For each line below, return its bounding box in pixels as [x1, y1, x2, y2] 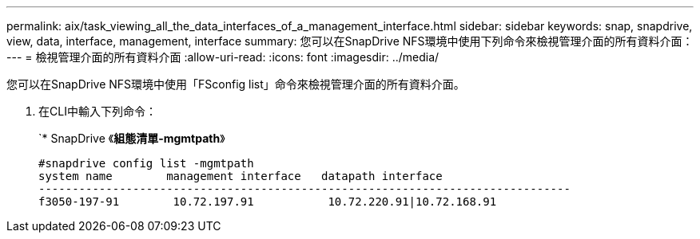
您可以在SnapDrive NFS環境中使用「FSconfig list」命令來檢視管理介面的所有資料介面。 [6, 77, 465, 91]
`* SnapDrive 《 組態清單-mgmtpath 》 [38, 131, 225, 145]
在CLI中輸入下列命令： [38, 104, 157, 118]
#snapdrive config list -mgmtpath [38, 157, 254, 170]
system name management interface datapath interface [38, 170, 443, 182]
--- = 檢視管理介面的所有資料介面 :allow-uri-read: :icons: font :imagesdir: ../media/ [6, 50, 439, 64]
